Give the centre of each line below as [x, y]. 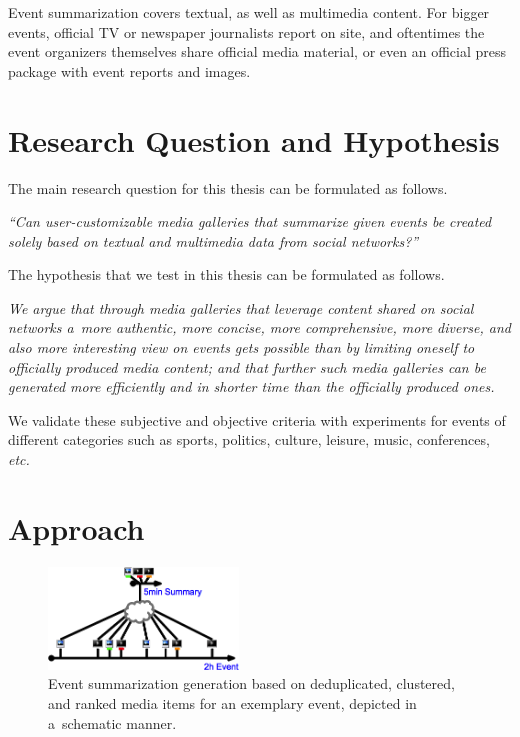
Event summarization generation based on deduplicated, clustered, [251, 683]
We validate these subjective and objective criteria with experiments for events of [257, 419]
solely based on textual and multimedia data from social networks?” [213, 240]
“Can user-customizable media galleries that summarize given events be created [250, 221]
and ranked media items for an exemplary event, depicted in [232, 702]
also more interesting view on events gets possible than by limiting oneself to [241, 347]
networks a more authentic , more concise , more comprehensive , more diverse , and [259, 327]
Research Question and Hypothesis [254, 139]
